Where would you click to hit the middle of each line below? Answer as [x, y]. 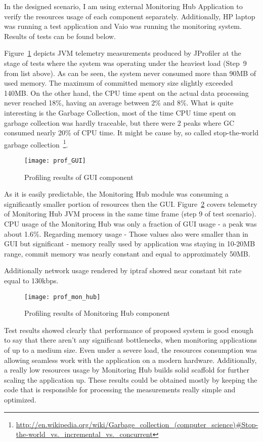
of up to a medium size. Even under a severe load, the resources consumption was [131, 350]
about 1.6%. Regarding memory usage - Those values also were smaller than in [126, 233]
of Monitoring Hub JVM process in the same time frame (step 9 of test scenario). [130, 214]
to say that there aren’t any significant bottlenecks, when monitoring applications [130, 340]
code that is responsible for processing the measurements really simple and [120, 390]
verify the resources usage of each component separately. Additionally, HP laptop [130, 16]
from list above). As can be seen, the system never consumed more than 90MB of [130, 73]
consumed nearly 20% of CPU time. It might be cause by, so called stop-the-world [131, 133]
